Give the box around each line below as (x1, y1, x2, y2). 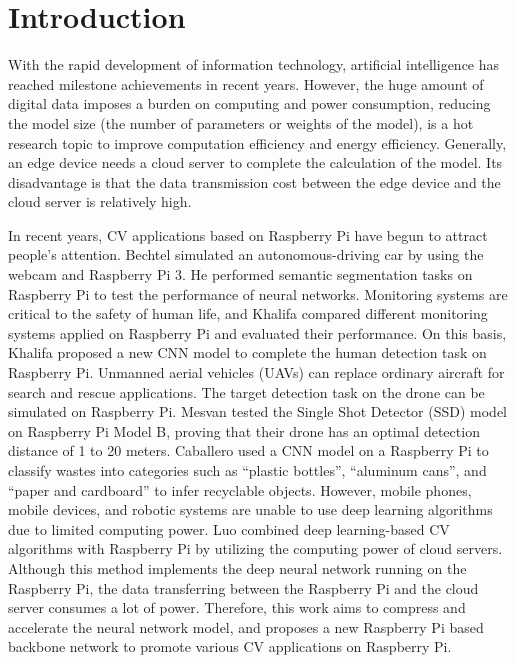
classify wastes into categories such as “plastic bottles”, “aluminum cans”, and (8, 460, 487, 480)
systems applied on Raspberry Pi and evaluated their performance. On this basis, (8, 322, 507, 343)
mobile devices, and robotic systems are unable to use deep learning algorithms (8, 499, 493, 520)
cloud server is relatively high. (8, 191, 192, 212)
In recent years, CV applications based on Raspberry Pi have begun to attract (8, 224, 488, 245)
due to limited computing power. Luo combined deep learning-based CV (8, 518, 450, 539)
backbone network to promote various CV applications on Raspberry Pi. (8, 636, 452, 657)
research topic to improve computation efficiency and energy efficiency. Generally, (8, 132, 507, 153)
